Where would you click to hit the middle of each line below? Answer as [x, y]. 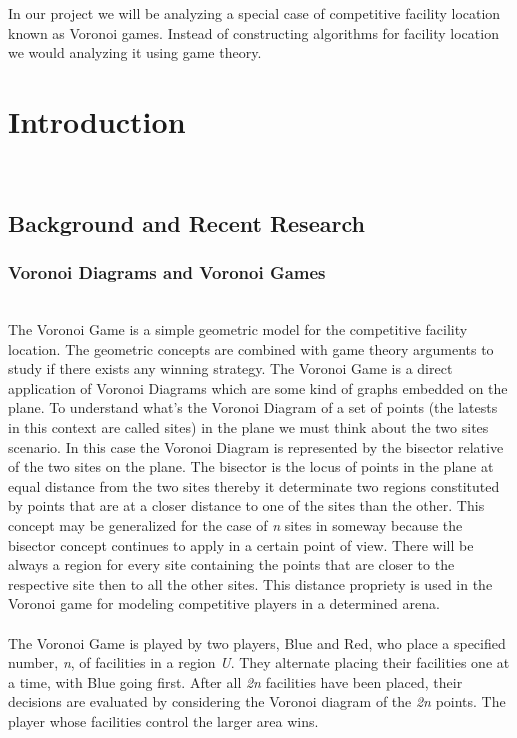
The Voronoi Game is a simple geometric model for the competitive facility [238, 329]
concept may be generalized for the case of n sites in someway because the [235, 525]
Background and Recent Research [186, 222]
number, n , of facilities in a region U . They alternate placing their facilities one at [259, 662]
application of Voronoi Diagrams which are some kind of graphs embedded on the [258, 387]
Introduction [97, 120]
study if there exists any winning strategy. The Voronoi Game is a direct [230, 368]
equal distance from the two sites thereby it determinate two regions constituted [254, 485]
